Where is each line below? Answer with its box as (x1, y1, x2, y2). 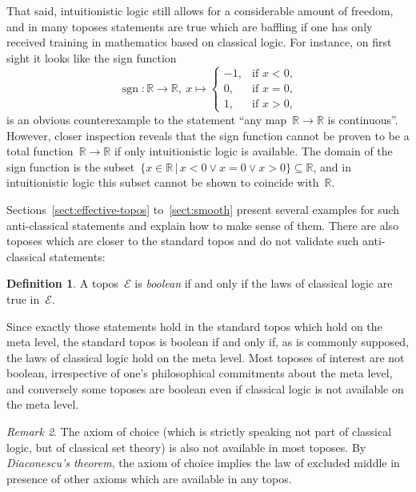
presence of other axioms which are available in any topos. (6, 470, 292, 486)
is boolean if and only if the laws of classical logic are (134, 275, 393, 292)
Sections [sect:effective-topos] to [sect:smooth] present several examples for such (6, 200, 400, 217)
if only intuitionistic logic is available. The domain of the (114, 143, 393, 159)
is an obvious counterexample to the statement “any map (6, 111, 287, 127)
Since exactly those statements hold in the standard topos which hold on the (6, 317, 382, 334)
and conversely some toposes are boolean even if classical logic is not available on (6, 380, 404, 397)
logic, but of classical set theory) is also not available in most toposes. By (6, 438, 366, 455)
